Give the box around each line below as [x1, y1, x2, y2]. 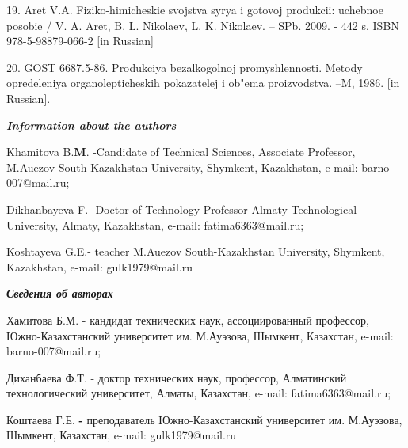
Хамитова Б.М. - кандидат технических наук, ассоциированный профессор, [6, 311, 369, 328]
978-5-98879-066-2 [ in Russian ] [6, 32, 154, 49]
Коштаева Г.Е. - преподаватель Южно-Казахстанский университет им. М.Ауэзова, [6, 411, 402, 427]
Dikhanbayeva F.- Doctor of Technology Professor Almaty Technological [6, 200, 357, 217]
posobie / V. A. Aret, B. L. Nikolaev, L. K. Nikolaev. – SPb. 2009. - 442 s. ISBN [6, 17, 399, 33]
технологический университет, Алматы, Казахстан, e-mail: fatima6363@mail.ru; [6, 385, 391, 401]
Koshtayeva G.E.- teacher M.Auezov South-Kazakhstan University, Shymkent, [6, 243, 385, 260]
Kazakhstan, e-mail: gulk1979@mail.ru [6, 258, 193, 275]
